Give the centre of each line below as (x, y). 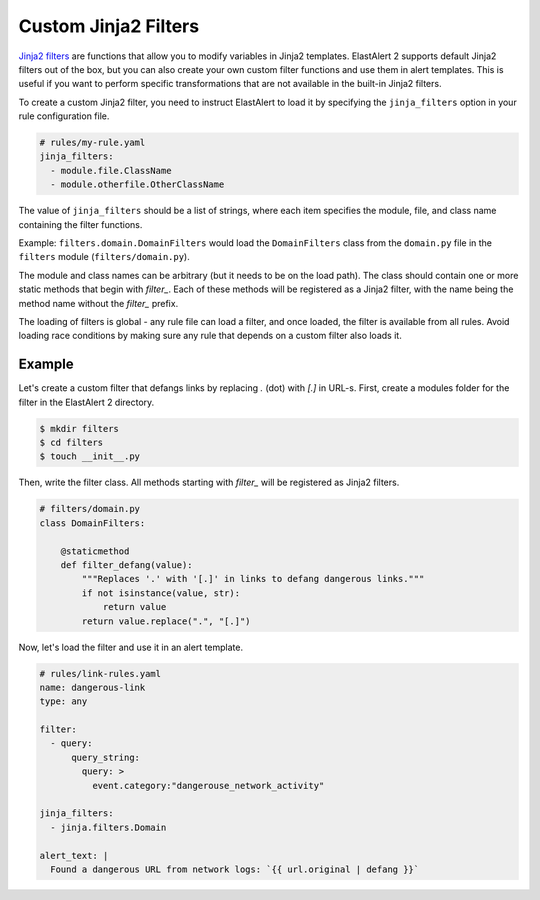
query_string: (105, 757)
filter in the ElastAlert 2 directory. (86, 402)
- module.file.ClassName (111, 170)
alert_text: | (74, 855)
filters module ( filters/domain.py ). (104, 257)
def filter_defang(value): (127, 564)
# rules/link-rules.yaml (100, 673)
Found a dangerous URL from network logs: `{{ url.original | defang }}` (235, 869)
